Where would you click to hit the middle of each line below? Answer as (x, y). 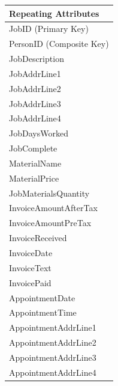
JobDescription (37, 59)
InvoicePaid (30, 282)
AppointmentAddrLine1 (53, 327)
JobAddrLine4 (35, 118)
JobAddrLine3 (35, 103)
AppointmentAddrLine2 (53, 342)
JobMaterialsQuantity (49, 193)
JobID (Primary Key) (49, 29)
